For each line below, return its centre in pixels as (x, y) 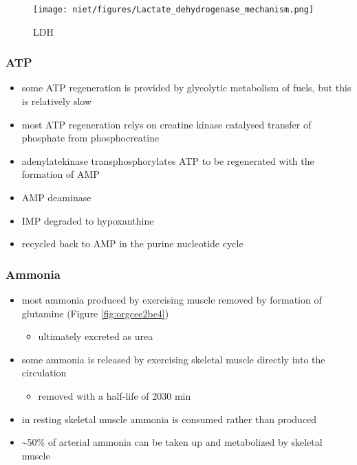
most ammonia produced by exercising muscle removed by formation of (172, 300)
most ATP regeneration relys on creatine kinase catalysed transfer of (166, 124)
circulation (44, 373)
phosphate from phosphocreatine (90, 138)
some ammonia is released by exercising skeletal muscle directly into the (173, 359)
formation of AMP (61, 174)
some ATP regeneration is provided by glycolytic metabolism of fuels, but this (186, 88)
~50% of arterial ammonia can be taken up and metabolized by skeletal (172, 442)
